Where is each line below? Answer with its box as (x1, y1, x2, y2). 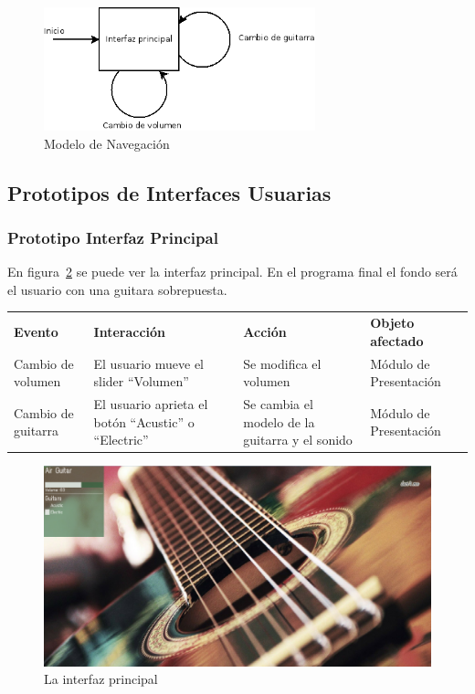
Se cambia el (243, 394, 313, 413)
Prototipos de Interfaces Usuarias (7, 178, 332, 206)
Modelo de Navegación (44, 133, 170, 152)
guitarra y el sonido (243, 430, 353, 449)
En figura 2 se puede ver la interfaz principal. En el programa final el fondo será (7, 262, 458, 281)
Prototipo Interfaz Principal (7, 226, 218, 248)
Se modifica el (243, 353, 322, 373)
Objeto (370, 313, 415, 332)
